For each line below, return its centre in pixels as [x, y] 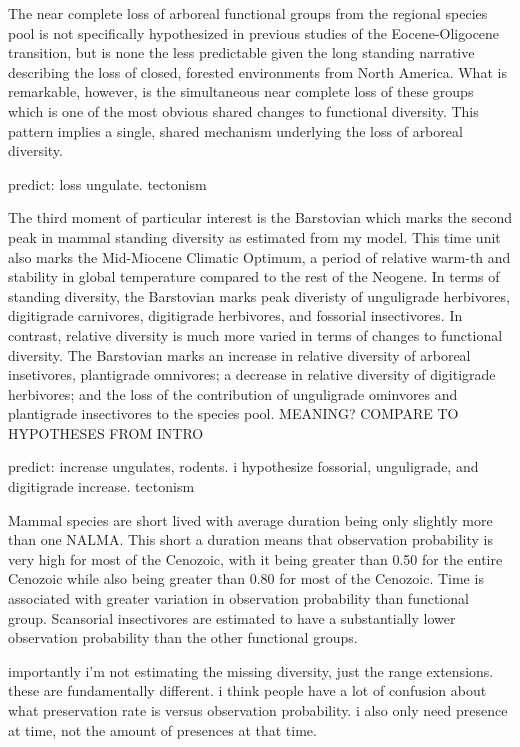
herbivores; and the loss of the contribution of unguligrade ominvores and [233, 393]
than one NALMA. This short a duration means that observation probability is [250, 539]
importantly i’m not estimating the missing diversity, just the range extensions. [251, 670]
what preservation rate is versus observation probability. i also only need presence [258, 710]
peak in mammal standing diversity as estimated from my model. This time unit [254, 236]
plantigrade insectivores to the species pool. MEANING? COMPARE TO [233, 413]
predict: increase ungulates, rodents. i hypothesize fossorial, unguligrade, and [243, 466]
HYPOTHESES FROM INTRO [106, 432]
